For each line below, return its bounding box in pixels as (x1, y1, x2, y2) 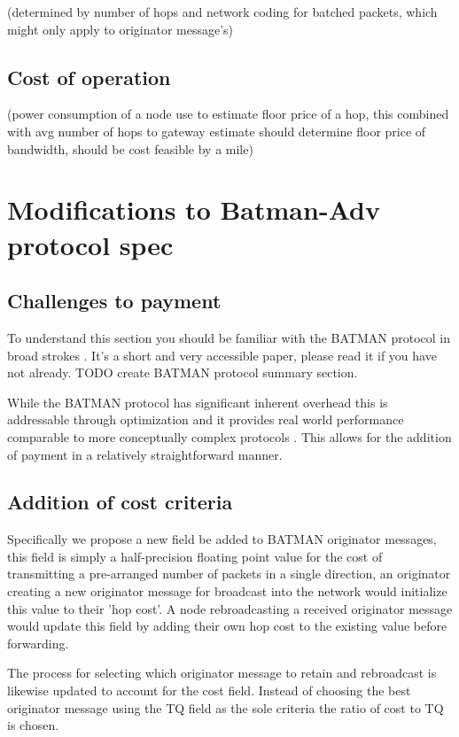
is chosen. (7, 716, 59, 734)
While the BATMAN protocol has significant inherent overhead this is (7, 392, 388, 411)
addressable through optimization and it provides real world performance (7, 410, 404, 429)
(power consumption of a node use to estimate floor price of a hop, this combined (7, 105, 449, 123)
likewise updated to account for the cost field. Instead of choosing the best (7, 681, 411, 700)
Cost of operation (7, 63, 171, 90)
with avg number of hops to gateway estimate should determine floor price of (7, 121, 426, 140)
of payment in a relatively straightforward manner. (7, 445, 283, 463)
